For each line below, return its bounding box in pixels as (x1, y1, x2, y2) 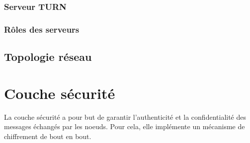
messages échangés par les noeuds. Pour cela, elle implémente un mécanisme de (4, 121, 245, 132)
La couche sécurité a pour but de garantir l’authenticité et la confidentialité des (4, 111, 247, 122)
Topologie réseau (4, 49, 92, 64)
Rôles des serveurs (4, 23, 80, 35)
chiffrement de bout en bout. (4, 131, 91, 141)
